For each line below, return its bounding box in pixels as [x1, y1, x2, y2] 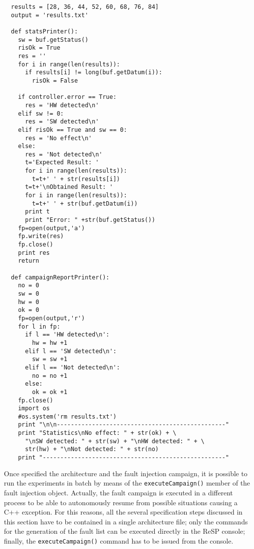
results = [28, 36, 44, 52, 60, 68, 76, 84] [11, 3, 159, 10]
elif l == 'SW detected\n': [25, 347, 117, 355]
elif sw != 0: [18, 110, 64, 117]
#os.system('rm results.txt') [18, 413, 117, 420]
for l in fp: [18, 323, 60, 330]
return [18, 257, 39, 265]
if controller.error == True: [18, 93, 117, 101]
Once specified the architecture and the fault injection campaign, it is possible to [4, 468, 248, 478]
